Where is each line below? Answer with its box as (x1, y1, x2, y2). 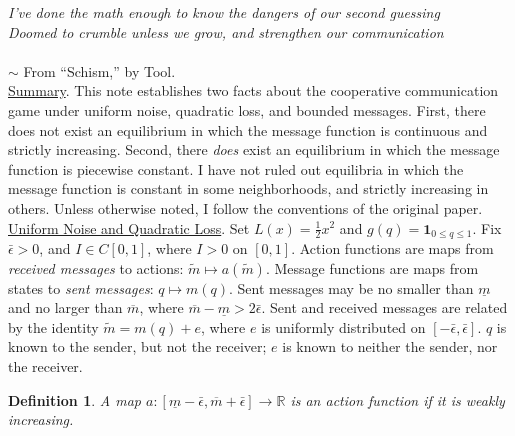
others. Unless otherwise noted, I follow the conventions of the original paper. (8, 197, 483, 218)
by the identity (8, 316, 99, 337)
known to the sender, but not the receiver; (8, 336, 267, 357)
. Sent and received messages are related (261, 297, 508, 318)
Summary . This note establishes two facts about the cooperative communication (8, 80, 499, 101)
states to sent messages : (8, 277, 154, 298)
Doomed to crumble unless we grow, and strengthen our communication (8, 21, 444, 42)
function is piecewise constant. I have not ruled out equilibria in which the (8, 158, 464, 179)
